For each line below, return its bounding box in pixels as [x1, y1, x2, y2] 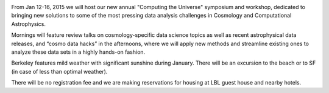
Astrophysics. [11, 20, 46, 27]
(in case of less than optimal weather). [11, 68, 108, 75]
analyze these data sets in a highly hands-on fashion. [11, 48, 146, 56]
